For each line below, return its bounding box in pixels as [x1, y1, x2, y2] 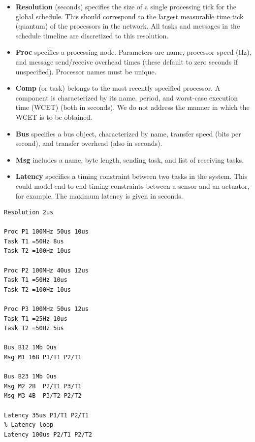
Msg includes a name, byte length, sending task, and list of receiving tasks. [15, 154, 244, 165]
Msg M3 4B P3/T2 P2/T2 [4, 392, 82, 400]
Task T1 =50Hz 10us [4, 276, 67, 284]
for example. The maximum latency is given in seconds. [15, 190, 183, 201]
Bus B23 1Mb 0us [4, 373, 57, 380]
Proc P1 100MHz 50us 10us [4, 228, 89, 236]
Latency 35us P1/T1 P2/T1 [4, 411, 89, 419]
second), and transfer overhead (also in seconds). [15, 138, 162, 148]
